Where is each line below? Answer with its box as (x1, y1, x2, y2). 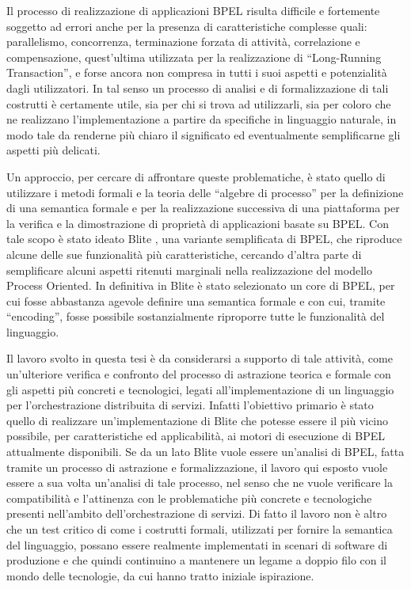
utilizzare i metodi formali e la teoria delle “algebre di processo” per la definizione (6, 184, 404, 200)
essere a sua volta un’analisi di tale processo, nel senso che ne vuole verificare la (6, 474, 393, 491)
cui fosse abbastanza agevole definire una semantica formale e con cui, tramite (6, 292, 386, 309)
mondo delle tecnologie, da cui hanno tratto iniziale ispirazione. (6, 567, 314, 583)
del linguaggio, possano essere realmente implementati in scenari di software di (6, 536, 388, 553)
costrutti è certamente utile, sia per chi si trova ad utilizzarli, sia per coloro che (6, 95, 391, 112)
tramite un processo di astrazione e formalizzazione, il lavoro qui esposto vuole (6, 458, 388, 475)
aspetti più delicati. (6, 142, 101, 158)
